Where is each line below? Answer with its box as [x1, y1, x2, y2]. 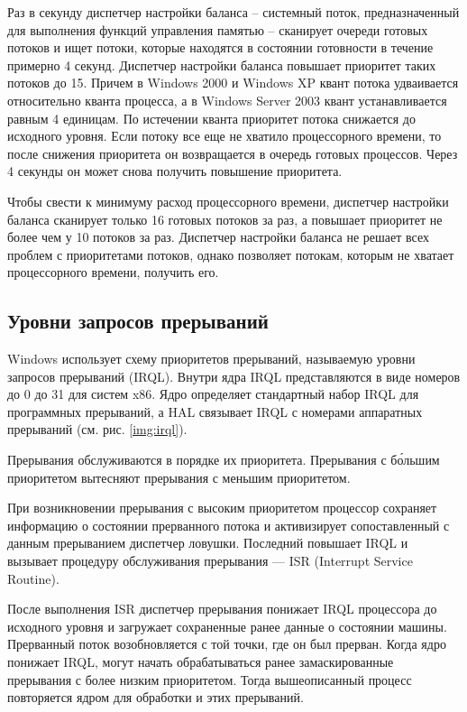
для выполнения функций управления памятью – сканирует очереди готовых [7, 20, 428, 39]
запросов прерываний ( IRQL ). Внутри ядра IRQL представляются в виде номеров [7, 366, 461, 385]
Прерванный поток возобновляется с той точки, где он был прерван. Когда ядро [7, 634, 446, 653]
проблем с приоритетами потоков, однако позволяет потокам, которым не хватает [7, 245, 454, 264]
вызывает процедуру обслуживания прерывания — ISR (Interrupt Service [7, 551, 413, 570]
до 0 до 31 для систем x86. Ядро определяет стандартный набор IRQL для [7, 384, 419, 403]
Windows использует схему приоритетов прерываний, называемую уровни [7, 349, 416, 368]
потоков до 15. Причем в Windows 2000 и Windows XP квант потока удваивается [7, 73, 459, 92]
